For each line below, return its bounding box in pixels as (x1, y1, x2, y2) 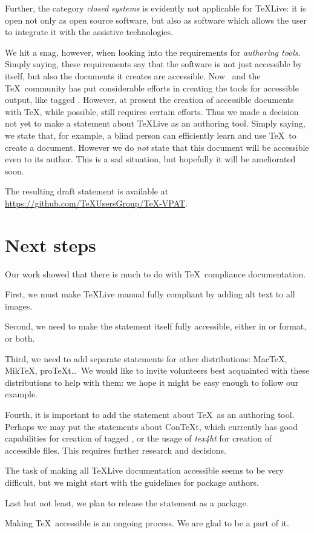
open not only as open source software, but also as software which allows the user (5, 13, 307, 26)
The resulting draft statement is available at (5, 185, 169, 197)
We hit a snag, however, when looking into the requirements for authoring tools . (5, 45, 301, 58)
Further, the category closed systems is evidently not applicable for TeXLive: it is (5, 2, 306, 14)
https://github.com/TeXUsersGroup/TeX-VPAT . (5, 196, 188, 209)
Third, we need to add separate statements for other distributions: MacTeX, (5, 352, 287, 365)
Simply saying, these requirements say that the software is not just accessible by (5, 58, 303, 70)
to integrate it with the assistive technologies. (5, 25, 173, 38)
